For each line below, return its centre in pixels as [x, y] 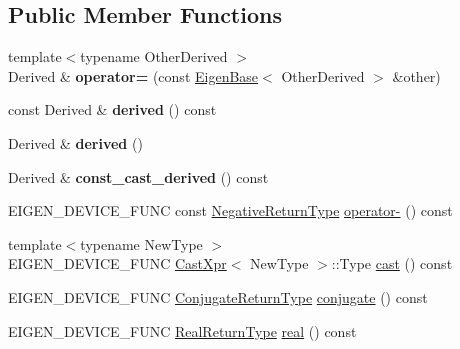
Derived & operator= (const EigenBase [133, 75]
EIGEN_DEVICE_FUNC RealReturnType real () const [182, 330]
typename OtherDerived [154, 56]
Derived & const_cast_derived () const [138, 176]
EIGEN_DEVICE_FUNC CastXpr [117, 263]
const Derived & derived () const [112, 109]
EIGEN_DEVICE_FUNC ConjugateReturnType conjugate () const [218, 296]
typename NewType [141, 243]
